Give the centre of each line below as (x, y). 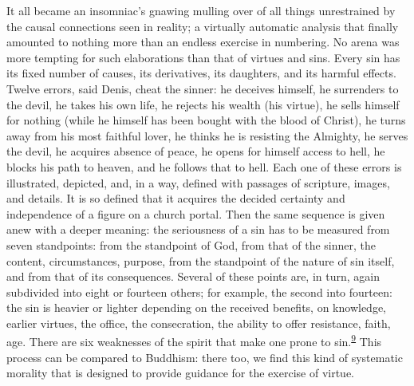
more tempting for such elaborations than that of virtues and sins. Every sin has (203, 57)
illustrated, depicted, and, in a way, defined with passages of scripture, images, (198, 182)
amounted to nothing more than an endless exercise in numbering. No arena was (203, 42)
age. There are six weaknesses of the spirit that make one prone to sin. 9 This (194, 341)
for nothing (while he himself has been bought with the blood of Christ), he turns (206, 120)
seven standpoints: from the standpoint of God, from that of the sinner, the (191, 244)
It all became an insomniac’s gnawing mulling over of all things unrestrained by (201, 10)
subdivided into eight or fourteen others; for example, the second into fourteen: (199, 291)
